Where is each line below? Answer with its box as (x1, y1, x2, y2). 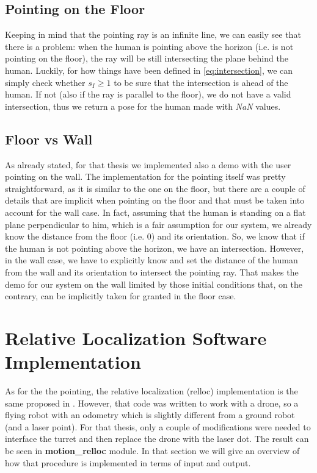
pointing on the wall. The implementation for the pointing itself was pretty (5, 170, 286, 183)
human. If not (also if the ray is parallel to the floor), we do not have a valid (5, 88, 291, 101)
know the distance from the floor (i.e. (5, 230, 145, 243)
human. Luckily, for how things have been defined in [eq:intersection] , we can (5, 63, 293, 76)
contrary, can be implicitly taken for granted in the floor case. (5, 290, 236, 302)
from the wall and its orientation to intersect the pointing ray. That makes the (5, 265, 299, 278)
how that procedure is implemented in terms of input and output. (5, 456, 251, 469)
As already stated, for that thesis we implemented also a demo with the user (5, 158, 291, 171)
